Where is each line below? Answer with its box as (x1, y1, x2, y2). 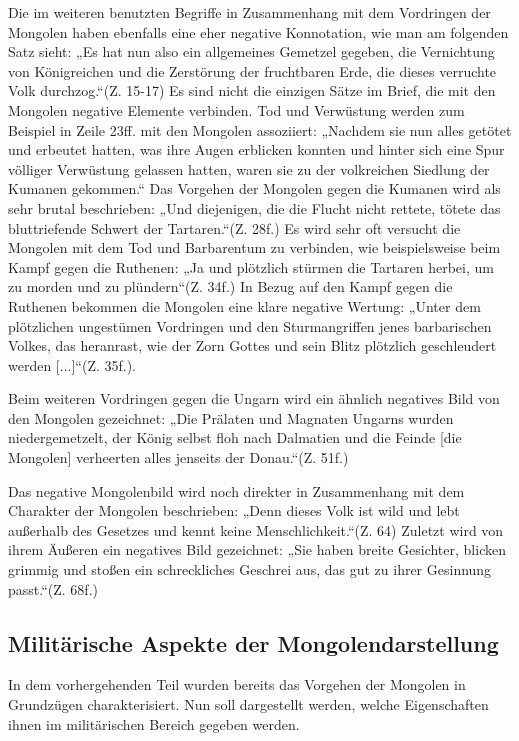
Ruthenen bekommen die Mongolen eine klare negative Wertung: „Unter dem (8, 295, 481, 316)
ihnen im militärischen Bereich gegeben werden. (8, 713, 300, 734)
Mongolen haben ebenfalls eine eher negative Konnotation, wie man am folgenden (8, 21, 509, 42)
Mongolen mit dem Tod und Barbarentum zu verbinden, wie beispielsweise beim (8, 237, 501, 258)
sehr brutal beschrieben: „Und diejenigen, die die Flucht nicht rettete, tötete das (8, 197, 501, 218)
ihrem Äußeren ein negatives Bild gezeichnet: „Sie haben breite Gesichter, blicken (8, 539, 506, 560)
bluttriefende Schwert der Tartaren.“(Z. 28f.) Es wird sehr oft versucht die (8, 217, 461, 238)
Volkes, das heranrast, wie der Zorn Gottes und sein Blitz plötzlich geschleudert (8, 335, 497, 356)
